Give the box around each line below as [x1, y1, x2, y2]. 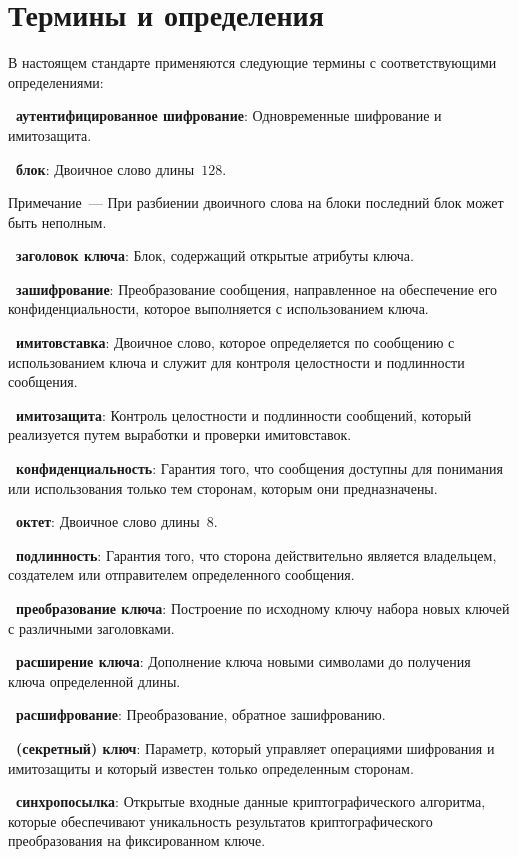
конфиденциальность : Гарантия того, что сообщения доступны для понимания [16, 458, 503, 479]
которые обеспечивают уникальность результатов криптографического [8, 810, 433, 831]
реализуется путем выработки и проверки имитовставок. [8, 424, 352, 445]
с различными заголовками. [8, 617, 175, 638]
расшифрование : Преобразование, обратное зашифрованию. [16, 704, 386, 725]
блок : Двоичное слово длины [16, 158, 195, 179]
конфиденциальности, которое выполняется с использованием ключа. [8, 298, 429, 319]
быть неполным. [8, 211, 107, 232]
